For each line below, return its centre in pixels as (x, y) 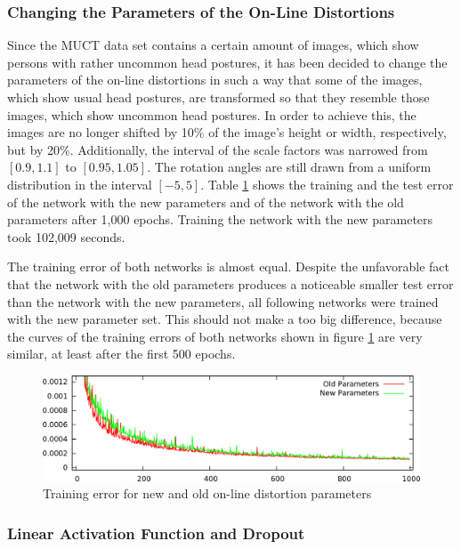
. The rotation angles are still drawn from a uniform (289, 167)
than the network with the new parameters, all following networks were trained (223, 301)
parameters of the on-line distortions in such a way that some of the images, (215, 80)
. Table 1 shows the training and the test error (327, 184)
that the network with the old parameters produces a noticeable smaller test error (230, 283)
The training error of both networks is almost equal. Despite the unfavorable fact (228, 266)
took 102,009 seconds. (66, 236)
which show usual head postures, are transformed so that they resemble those (218, 97)
